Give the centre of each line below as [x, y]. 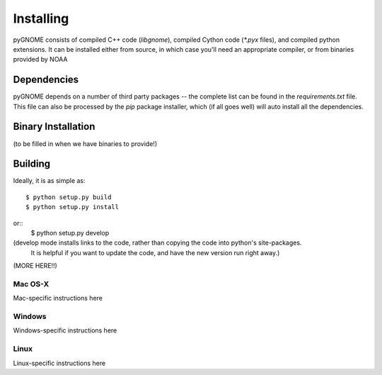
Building [32, 164]
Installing [41, 18]
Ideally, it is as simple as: [49, 181]
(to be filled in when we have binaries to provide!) [85, 144]
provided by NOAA [40, 60]
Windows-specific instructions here [65, 330]
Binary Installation [54, 127]
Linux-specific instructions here [59, 363]
